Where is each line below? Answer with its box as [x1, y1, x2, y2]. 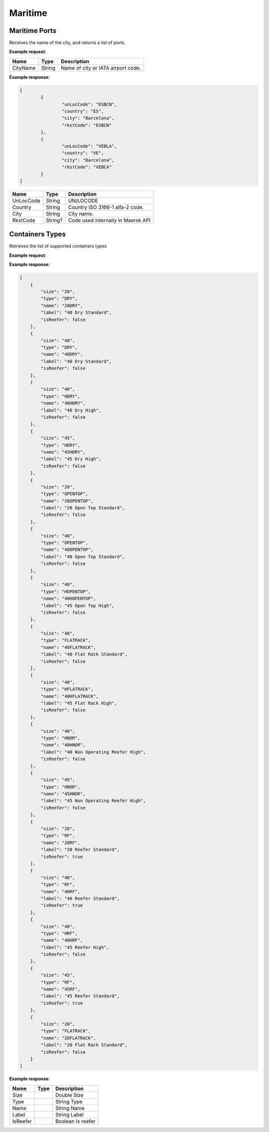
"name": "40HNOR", [40, 742, 86, 748]
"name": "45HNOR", [40, 791, 86, 797]
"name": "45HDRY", [40, 449, 86, 455]
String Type [55, 1098, 83, 1105]
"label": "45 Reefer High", [40, 945, 110, 950]
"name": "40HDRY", [40, 400, 86, 406]
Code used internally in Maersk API [68, 217, 151, 224]
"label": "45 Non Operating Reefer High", [40, 798, 146, 804]
